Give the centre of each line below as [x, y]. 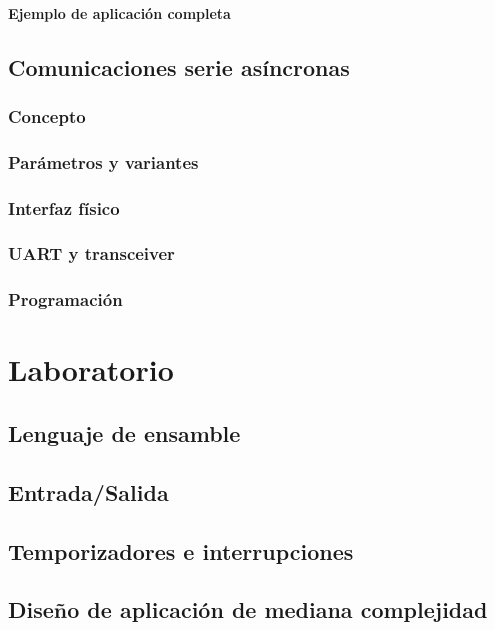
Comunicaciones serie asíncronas [179, 66]
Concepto [47, 115]
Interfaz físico [64, 207]
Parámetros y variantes [103, 161]
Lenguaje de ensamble [124, 432]
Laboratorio [91, 369]
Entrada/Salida [88, 491]
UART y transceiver [91, 253]
